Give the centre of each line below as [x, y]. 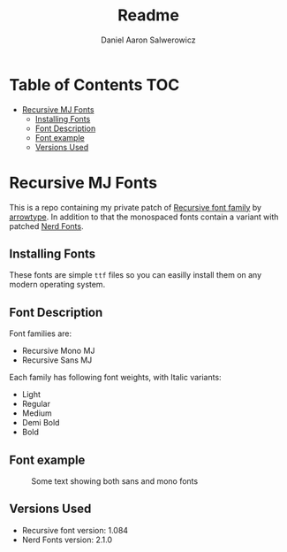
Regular [36, 404]
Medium [37, 413]
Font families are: [41, 333]
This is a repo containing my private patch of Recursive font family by [136, 207]
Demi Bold [41, 423]
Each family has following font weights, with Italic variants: [116, 378]
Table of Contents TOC [94, 84]
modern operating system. [57, 285]
